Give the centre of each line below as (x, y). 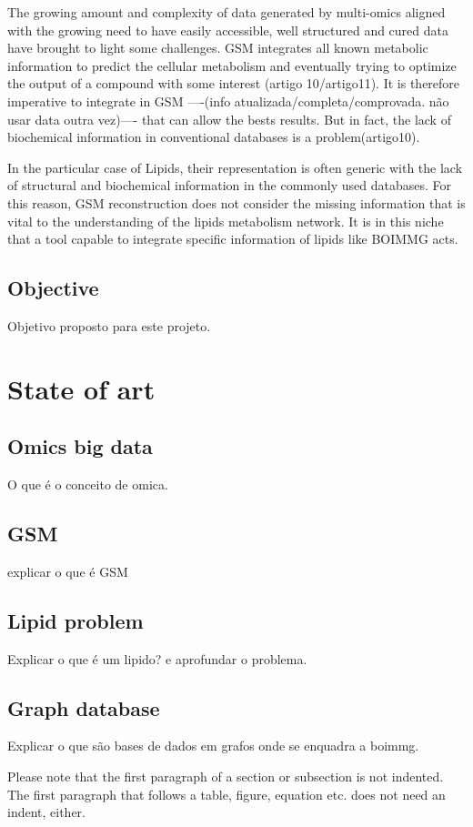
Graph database (84, 707)
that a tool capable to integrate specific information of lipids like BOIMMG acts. (233, 239)
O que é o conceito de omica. (88, 484)
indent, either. (47, 812)
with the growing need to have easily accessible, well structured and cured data (228, 30)
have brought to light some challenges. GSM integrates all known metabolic (218, 48)
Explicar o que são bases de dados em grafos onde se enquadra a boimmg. (213, 746)
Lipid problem (75, 620)
